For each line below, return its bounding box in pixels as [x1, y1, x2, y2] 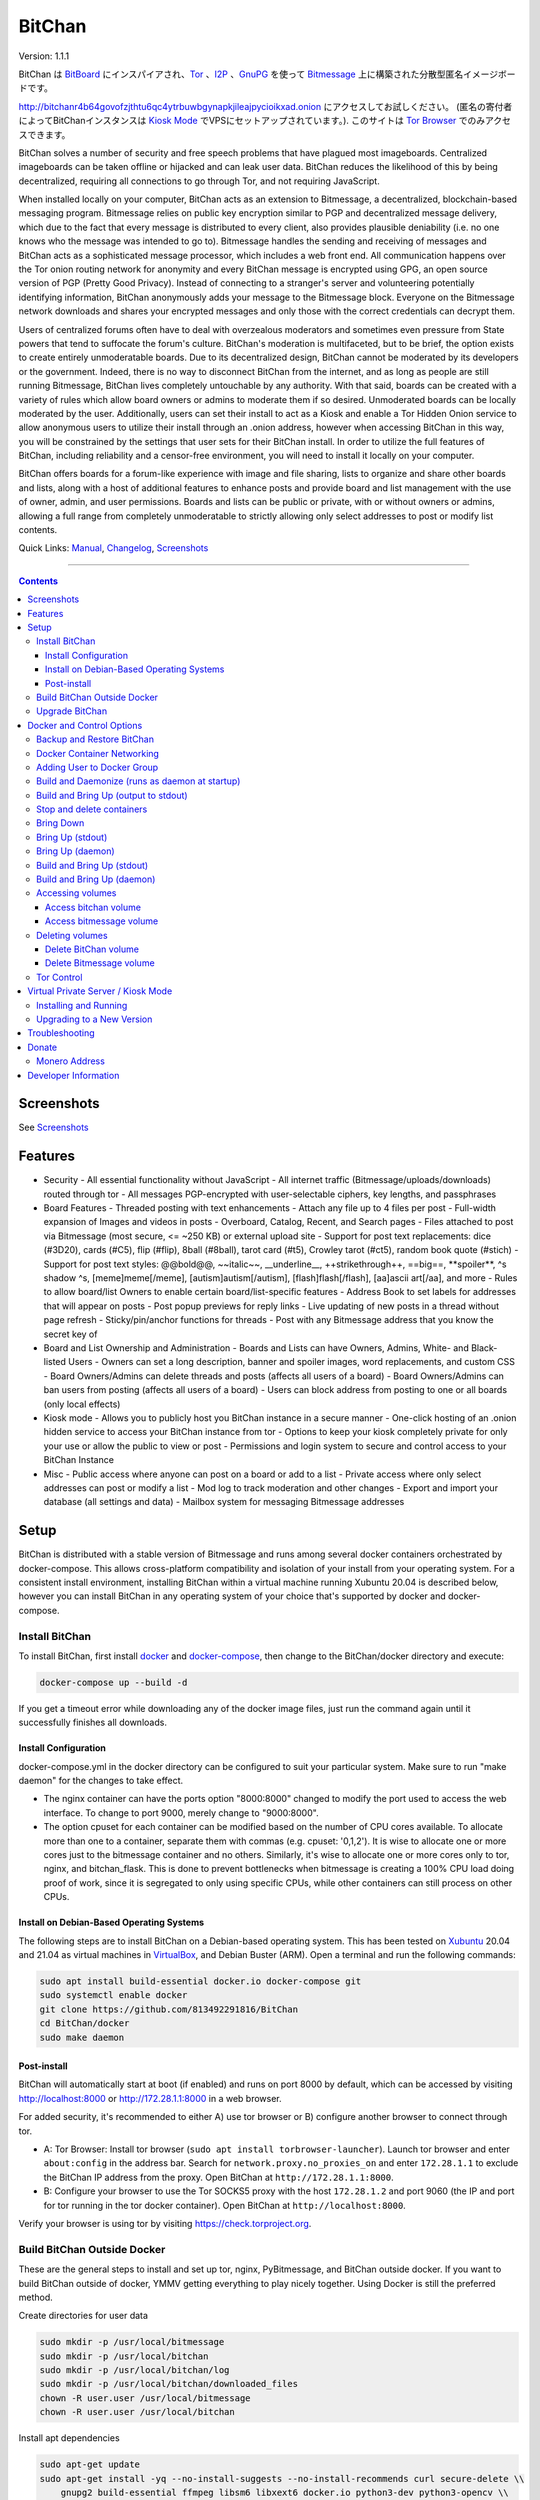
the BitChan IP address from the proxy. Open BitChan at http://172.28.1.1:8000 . [43, 2171, 394, 2183]
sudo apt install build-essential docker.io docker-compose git [39, 1975, 362, 1987]
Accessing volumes [36, 887, 117, 899]
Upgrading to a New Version [36, 1013, 153, 1025]
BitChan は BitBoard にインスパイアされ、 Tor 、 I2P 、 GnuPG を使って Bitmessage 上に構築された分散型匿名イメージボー [18, 68, 516, 80]
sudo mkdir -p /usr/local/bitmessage [39, 2336, 225, 2348]
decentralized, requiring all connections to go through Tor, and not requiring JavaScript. [18, 175, 380, 187]
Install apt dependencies [18, 2432, 120, 2444]
